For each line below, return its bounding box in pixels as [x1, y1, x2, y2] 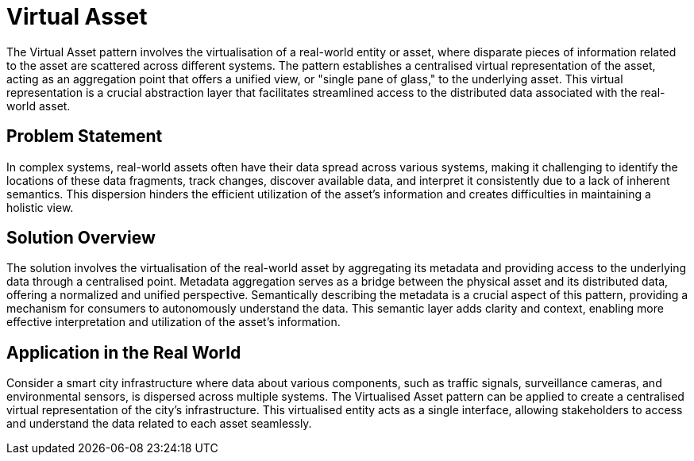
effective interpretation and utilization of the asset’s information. [6, 315, 341, 329]
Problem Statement [6, 126, 163, 147]
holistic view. [6, 200, 74, 214]
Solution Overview [6, 228, 156, 248]
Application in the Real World [6, 342, 241, 363]
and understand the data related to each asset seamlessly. [6, 417, 312, 431]
